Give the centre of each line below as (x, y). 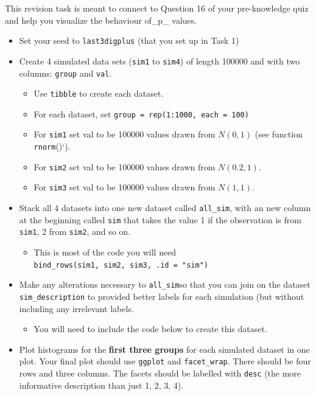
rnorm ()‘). (52, 146)
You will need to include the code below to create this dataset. (150, 329)
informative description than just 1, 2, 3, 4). (101, 385)
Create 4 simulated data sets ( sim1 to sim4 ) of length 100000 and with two (160, 61)
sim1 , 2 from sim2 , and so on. (75, 231)
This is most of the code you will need (105, 252)
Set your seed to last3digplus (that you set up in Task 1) (129, 40)
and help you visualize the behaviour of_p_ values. (101, 20)
